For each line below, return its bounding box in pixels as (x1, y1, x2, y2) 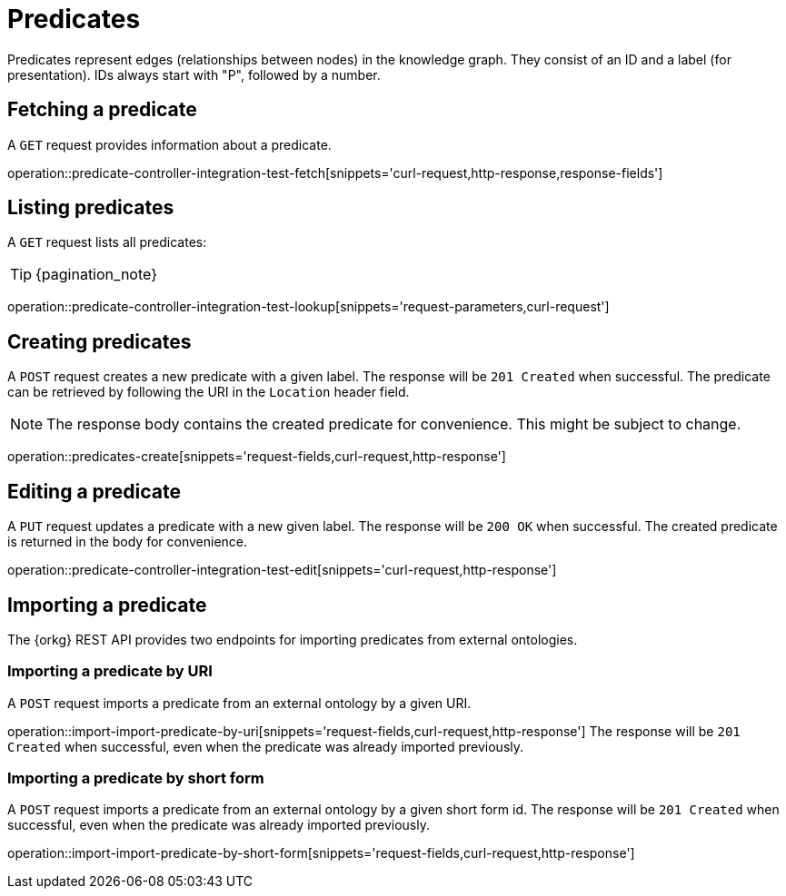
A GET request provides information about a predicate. (7, 136, 332, 153)
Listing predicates (7, 196, 174, 220)
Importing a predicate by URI (7, 662, 213, 681)
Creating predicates (7, 330, 192, 353)
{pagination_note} (35, 265, 157, 284)
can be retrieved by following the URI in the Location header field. (7, 384, 410, 400)
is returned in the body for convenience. (7, 534, 248, 550)
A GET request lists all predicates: (7, 234, 207, 251)
